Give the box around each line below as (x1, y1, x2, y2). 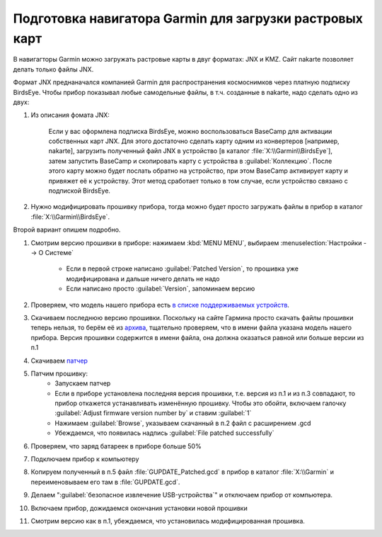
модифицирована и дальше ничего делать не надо (66, 274, 220, 283)
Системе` (45, 248, 74, 256)
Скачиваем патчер (30, 356, 88, 365)
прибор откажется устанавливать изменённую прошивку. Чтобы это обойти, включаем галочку (54, 399, 347, 407)
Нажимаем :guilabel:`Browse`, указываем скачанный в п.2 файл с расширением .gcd (54, 419, 311, 427)
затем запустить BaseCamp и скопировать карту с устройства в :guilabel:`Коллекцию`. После (48, 157, 332, 165)
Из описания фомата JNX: (30, 111, 110, 120)
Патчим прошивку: (30, 369, 88, 378)
